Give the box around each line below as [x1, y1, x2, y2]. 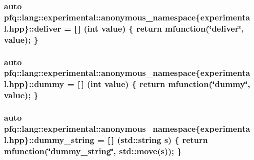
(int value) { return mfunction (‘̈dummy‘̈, [86, 78, 250, 90]
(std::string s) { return [117, 133, 208, 145]
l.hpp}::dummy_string [4, 133, 95, 145]
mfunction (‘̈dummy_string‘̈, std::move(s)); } [4, 144, 182, 157]
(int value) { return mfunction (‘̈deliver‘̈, [84, 22, 244, 34]
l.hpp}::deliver [4, 22, 61, 34]
